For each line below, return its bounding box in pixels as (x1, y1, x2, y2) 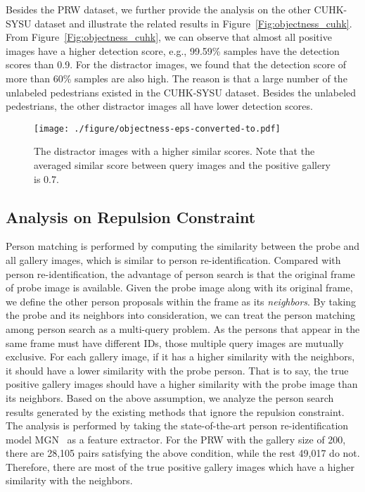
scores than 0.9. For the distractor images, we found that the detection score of (6, 57, 347, 72)
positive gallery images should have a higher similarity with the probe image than (6, 377, 358, 391)
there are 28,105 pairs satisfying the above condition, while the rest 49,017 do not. (6, 446, 360, 460)
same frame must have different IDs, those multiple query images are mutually (6, 335, 344, 350)
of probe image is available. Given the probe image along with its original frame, (6, 280, 353, 295)
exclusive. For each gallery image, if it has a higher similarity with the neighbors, (6, 349, 355, 364)
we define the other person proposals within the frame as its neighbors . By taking (6, 294, 357, 308)
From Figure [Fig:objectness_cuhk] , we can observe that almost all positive (6, 30, 332, 44)
